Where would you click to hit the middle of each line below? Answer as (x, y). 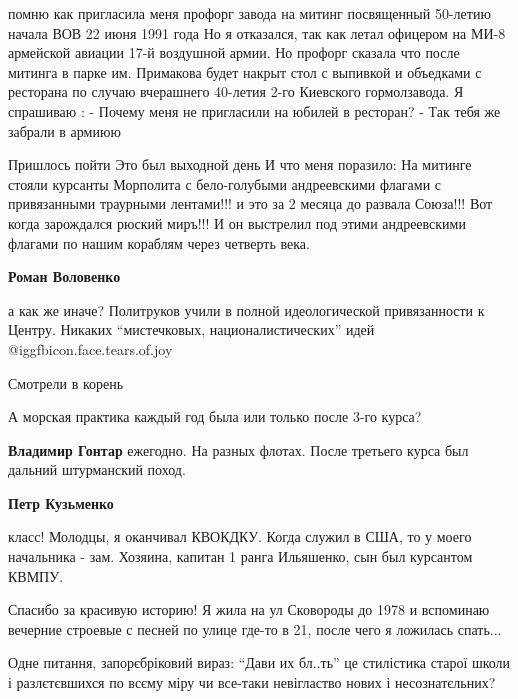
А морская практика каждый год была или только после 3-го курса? (215, 416)
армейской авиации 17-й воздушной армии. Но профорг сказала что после (234, 52)
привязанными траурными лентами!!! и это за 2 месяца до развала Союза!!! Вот (250, 203)
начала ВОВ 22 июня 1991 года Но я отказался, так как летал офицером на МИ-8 (257, 32)
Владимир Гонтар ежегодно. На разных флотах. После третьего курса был (238, 449)
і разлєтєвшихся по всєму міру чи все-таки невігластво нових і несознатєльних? (252, 682)
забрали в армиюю (64, 130)
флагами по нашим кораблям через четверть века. (159, 242)
